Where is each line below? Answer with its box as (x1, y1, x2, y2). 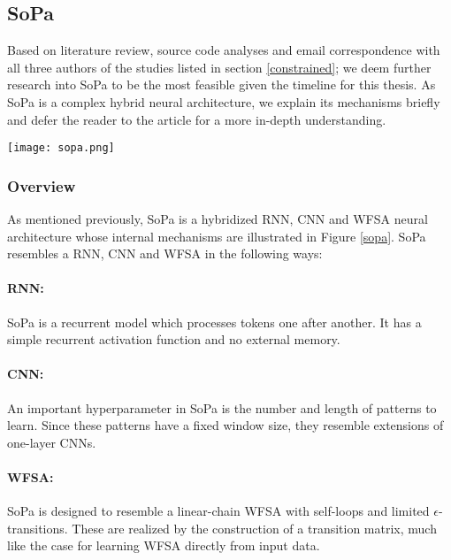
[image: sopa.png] (7, 142, 115, 155)
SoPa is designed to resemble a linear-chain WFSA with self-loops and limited (7, 502, 430, 520)
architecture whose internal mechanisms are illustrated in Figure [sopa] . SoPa (7, 226, 426, 245)
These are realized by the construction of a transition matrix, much (72, 518, 437, 537)
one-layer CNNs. (7, 433, 96, 451)
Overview (7, 174, 76, 196)
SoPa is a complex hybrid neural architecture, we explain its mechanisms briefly (7, 92, 440, 111)
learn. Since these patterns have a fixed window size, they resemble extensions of (7, 416, 444, 434)
